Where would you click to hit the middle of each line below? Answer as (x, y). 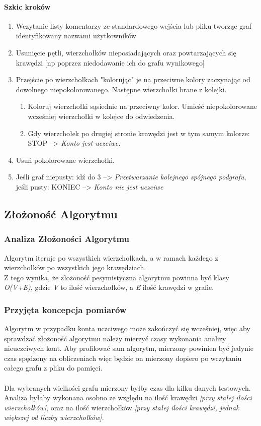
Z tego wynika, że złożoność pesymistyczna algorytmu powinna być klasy (117, 277)
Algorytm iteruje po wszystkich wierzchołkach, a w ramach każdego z (111, 257)
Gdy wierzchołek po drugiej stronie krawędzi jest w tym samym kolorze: (139, 133)
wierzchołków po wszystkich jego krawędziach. (75, 267)
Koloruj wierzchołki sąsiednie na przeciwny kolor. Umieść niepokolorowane (143, 106)
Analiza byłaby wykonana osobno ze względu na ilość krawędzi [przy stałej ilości (128, 398)
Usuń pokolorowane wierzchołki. (65, 160)
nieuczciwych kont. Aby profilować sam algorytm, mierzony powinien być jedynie (129, 348)
